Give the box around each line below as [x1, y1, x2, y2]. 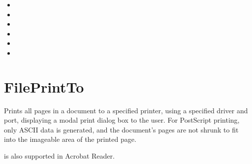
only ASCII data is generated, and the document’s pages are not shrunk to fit [4, 124, 239, 134]
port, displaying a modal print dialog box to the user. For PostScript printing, [4, 115, 240, 125]
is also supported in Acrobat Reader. [4, 151, 115, 161]
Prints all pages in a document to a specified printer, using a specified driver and [4, 105, 248, 115]
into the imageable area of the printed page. [4, 134, 136, 144]
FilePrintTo [4, 76, 84, 97]
